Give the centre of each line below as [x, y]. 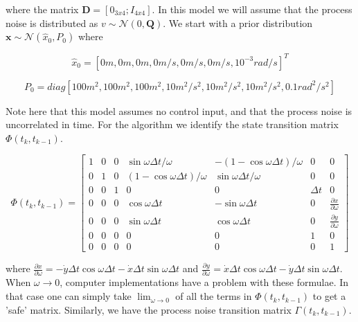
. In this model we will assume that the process [252, 9]
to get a [329, 296]
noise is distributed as [52, 23]
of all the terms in [214, 296]
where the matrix [42, 9]
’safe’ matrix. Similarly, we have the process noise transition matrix [149, 309]
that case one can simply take [69, 296]
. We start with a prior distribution [238, 23]
